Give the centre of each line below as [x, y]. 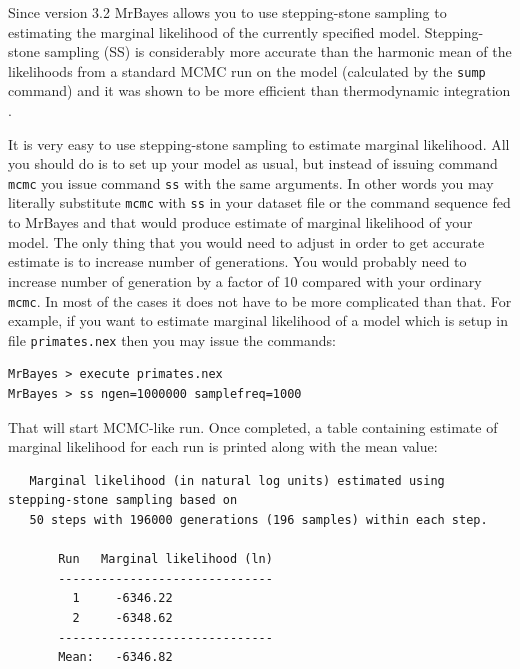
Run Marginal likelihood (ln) [165, 559]
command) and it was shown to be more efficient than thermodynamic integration [259, 90]
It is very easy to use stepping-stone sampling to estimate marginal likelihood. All [259, 143]
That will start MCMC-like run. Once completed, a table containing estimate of [253, 426]
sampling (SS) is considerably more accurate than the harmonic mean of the [278, 51]
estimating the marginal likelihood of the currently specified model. [214, 31]
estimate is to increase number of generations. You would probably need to [237, 261]
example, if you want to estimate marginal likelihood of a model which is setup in [258, 320]
